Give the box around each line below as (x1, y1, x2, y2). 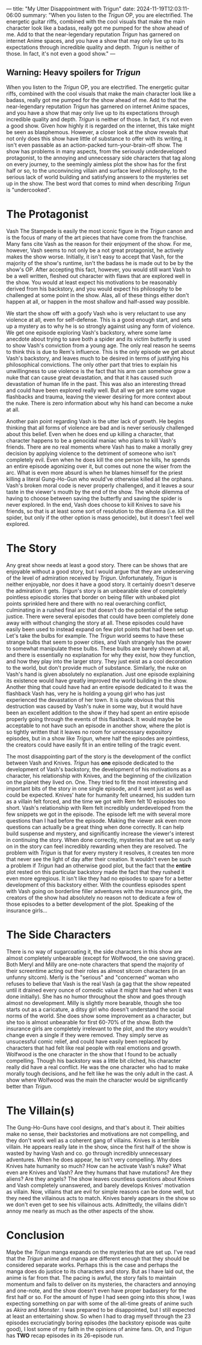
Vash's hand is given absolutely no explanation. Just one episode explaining (6, 670, 195, 678)
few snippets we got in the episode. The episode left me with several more (6, 811, 191, 818)
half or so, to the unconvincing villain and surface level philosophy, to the (6, 167, 188, 174)
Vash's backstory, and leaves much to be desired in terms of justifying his (6, 355, 189, 362)
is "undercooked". (6, 186, 51, 193)
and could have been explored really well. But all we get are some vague (6, 387, 186, 394)
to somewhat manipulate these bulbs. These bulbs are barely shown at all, (6, 644, 190, 652)
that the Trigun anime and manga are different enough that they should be (6, 1254, 189, 1262)
